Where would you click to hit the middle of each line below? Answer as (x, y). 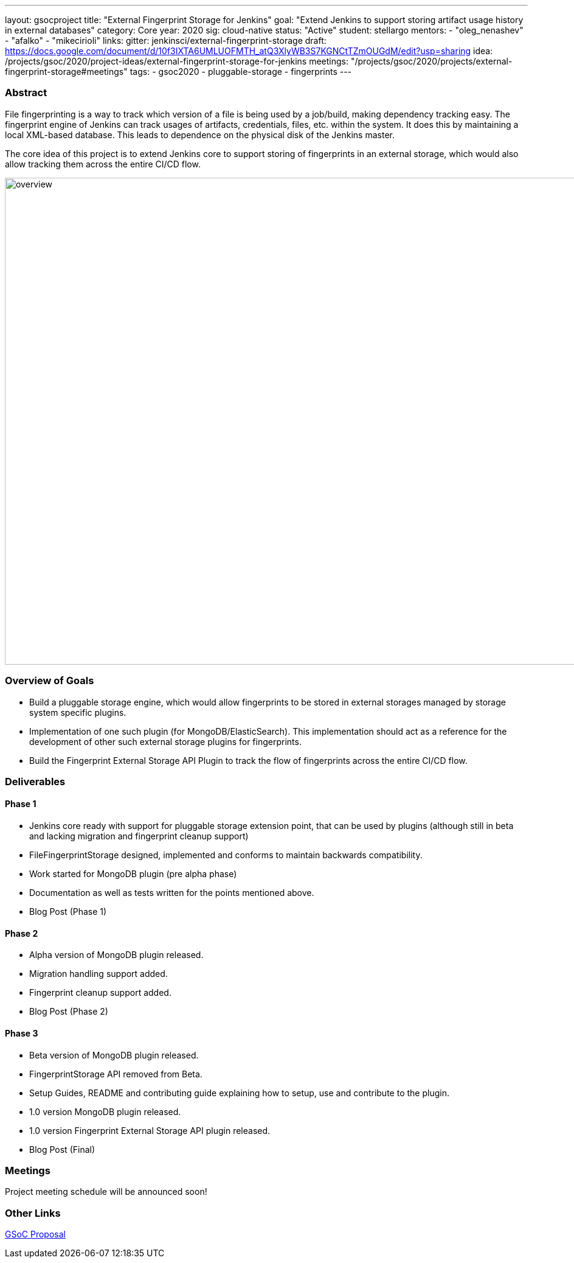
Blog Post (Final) (62, 1149)
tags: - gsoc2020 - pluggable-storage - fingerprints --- (241, 72)
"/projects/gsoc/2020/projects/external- (431, 61)
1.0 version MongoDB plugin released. (105, 1111)
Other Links (33, 1213)
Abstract (26, 93)
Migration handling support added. (99, 974)
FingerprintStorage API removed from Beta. (116, 1074)
